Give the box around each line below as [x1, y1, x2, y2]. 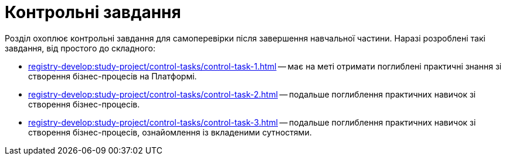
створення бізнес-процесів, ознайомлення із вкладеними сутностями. [28, 127, 312, 137]
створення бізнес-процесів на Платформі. [28, 71, 197, 81]
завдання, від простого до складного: [5, 43, 155, 53]
